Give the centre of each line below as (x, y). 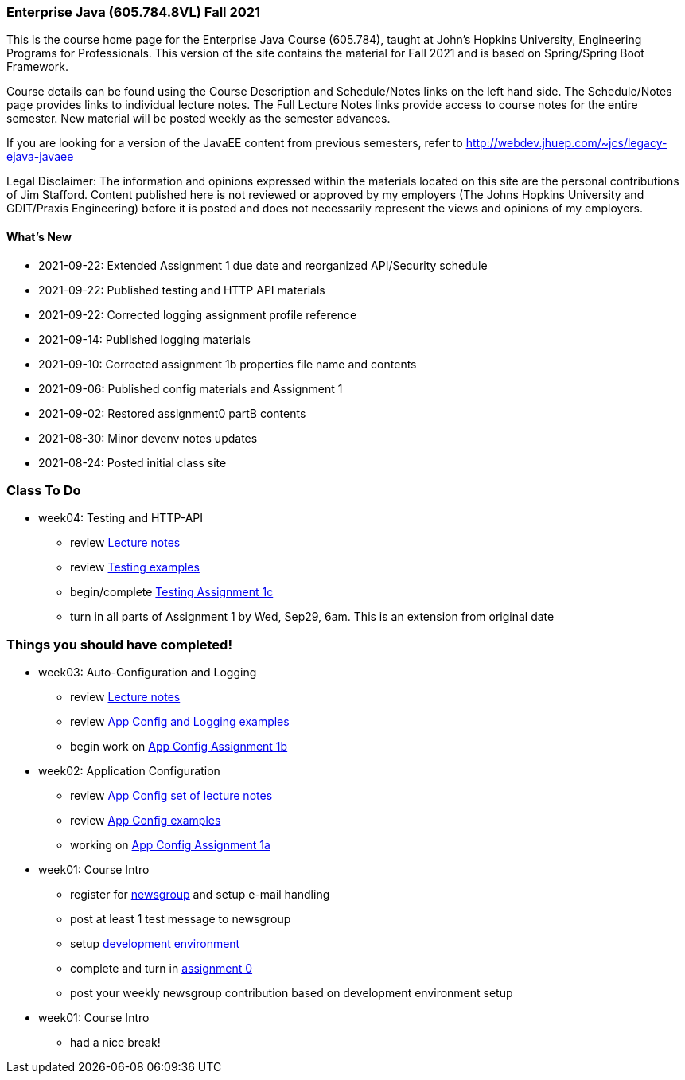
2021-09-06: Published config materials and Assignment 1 (191, 388)
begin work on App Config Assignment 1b (179, 747)
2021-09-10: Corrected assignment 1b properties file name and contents (228, 364)
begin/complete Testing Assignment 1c (172, 592)
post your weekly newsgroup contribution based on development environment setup (292, 993)
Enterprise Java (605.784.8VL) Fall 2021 (134, 12)
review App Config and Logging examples (180, 722)
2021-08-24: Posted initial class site (132, 462)
